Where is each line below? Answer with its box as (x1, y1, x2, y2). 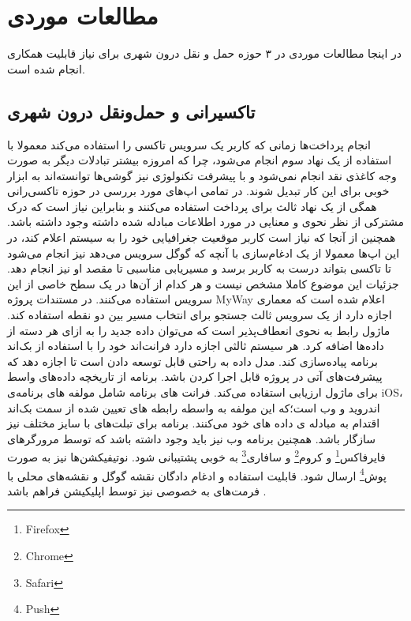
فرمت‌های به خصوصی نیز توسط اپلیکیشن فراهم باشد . (7, 482, 267, 499)
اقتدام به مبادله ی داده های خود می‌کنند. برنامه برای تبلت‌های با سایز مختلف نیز (7, 415, 380, 431)
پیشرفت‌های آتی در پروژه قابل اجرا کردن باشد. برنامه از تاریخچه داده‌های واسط (7, 368, 383, 385)
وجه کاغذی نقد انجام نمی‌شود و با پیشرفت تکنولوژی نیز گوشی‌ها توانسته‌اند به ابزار (7, 167, 397, 183)
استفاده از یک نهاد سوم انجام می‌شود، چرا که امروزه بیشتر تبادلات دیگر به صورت (7, 152, 392, 168)
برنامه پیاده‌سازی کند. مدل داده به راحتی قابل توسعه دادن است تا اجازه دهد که (7, 352, 378, 369)
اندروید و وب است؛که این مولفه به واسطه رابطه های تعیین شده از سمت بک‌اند (7, 399, 380, 416)
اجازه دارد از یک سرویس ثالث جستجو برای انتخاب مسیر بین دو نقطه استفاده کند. (7, 307, 392, 323)
